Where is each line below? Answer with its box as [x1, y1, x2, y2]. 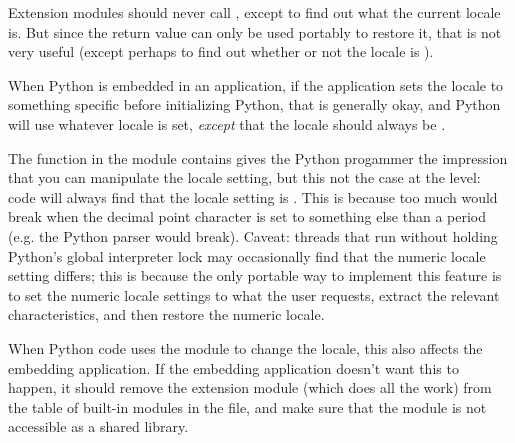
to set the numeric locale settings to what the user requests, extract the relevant [8, 284, 500, 305]
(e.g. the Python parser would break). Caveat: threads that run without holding [8, 225, 498, 246]
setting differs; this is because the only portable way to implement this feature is [8, 265, 502, 286]
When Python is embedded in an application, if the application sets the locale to [8, 74, 504, 95]
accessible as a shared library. [8, 416, 189, 437]
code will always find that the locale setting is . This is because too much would [8, 186, 498, 207]
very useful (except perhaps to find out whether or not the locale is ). [8, 41, 434, 62]
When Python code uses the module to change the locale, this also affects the [8, 337, 483, 358]
